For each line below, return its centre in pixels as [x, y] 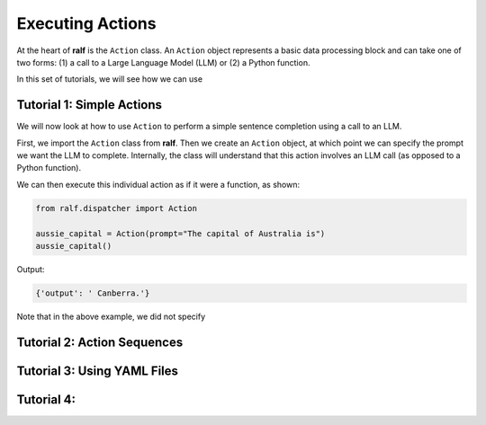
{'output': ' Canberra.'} [93, 293]
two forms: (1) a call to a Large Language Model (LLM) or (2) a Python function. [163, 62]
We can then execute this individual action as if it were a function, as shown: [158, 184]
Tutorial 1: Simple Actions [89, 105]
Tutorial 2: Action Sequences [100, 342]
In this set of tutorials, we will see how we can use [109, 79]
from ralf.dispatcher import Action [117, 208]
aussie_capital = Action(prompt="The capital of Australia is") [180, 233]
